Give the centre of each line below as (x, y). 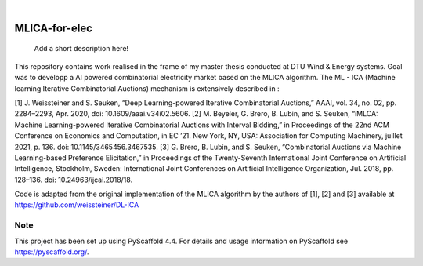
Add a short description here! (81, 49)
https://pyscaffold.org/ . (52, 252)
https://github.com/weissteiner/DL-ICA (77, 205)
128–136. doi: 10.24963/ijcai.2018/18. (74, 180)
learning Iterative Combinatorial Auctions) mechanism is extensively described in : (147, 88)
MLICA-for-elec (54, 28)
